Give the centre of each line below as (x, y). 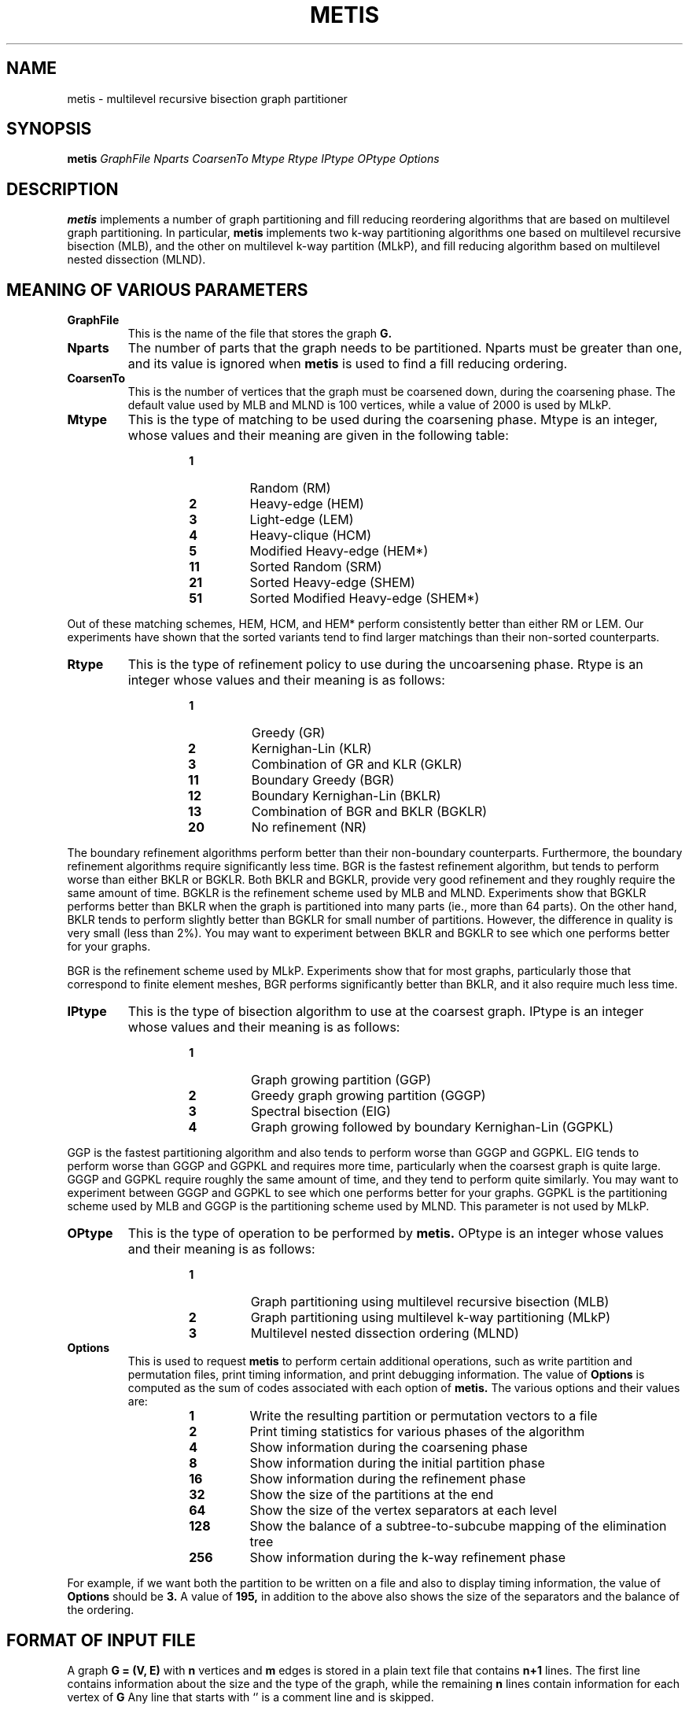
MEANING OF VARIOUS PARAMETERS (157, 290)
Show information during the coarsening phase (389, 1448)
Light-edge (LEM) (302, 520)
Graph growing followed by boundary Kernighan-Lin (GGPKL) (432, 1127)
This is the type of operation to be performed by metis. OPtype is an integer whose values (396, 1234)
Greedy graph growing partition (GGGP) (368, 1096)
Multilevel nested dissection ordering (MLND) (385, 1333)
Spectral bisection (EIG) (321, 1112)
